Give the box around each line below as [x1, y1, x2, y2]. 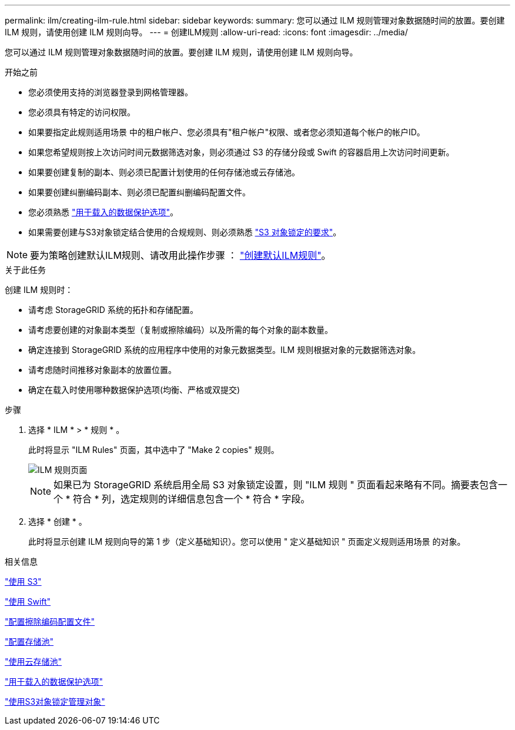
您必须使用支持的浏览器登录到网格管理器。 [28, 87, 193, 97]
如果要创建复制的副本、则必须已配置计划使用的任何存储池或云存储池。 [28, 167, 300, 177]
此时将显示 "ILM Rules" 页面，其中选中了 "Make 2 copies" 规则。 [28, 445, 279, 455]
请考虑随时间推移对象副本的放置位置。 [28, 365, 176, 375]
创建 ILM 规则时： [5, 285, 73, 295]
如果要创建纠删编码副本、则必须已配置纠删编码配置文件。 [28, 187, 250, 197]
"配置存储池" [5, 636, 54, 646]
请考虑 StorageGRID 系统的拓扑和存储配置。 [28, 305, 198, 315]
